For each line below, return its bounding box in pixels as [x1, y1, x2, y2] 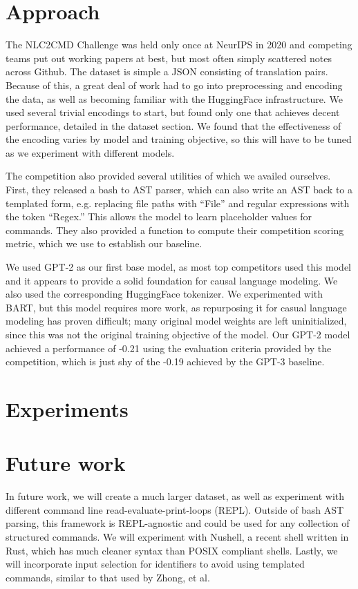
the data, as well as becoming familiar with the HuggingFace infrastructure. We [6, 91, 343, 106]
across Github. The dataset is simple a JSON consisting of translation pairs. [6, 64, 328, 79]
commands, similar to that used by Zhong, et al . [6, 570, 210, 584]
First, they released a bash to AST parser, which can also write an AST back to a [6, 182, 353, 197]
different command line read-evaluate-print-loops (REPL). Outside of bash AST [6, 502, 344, 516]
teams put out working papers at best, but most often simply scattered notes [6, 50, 332, 65]
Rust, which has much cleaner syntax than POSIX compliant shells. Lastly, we [6, 543, 338, 557]
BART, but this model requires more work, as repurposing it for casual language [6, 300, 347, 314]
